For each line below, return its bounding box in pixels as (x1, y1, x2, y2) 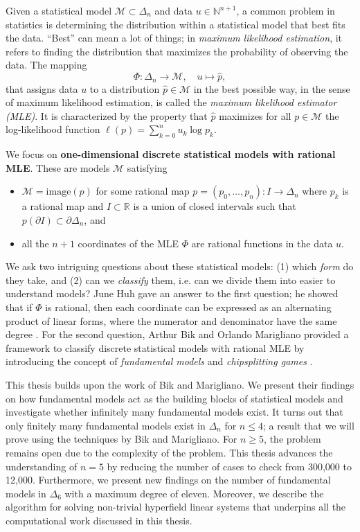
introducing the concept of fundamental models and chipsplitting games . (6, 354, 313, 369)
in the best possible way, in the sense (193, 81, 350, 96)
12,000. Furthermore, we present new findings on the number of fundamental (6, 472, 331, 487)
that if (6, 299, 33, 314)
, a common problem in (236, 3, 335, 17)
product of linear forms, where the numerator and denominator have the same (6, 313, 337, 328)
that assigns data (6, 81, 78, 96)
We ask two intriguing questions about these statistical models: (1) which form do (6, 259, 354, 274)
